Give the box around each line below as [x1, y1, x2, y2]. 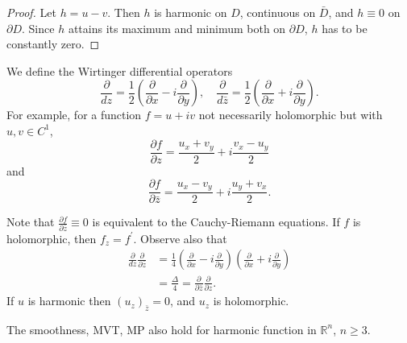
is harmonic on [154, 4, 227, 20]
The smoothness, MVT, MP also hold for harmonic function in [6, 320, 317, 337]
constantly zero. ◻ [6, 35, 100, 52]
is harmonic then [27, 292, 111, 309]
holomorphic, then [6, 229, 97, 246]
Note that [6, 213, 55, 230]
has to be [322, 19, 368, 36]
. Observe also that [133, 229, 227, 246]
